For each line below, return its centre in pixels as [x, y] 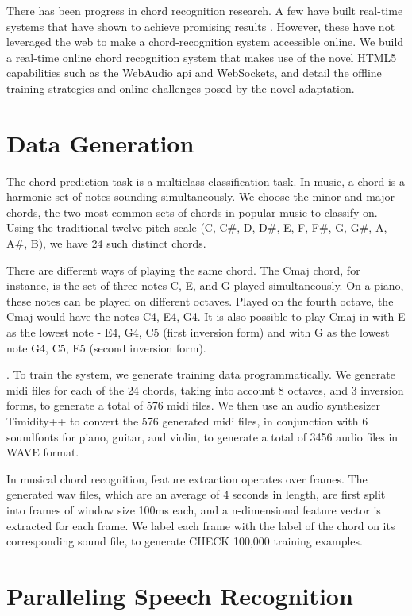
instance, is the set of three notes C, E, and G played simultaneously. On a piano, [205, 285]
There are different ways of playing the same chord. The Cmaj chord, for [183, 269]
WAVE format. [43, 452]
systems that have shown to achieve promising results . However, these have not [201, 26]
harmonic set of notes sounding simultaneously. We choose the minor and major [201, 196]
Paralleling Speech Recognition [180, 595]
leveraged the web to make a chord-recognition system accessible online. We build [205, 42]
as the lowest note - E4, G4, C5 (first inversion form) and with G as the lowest [198, 332]
